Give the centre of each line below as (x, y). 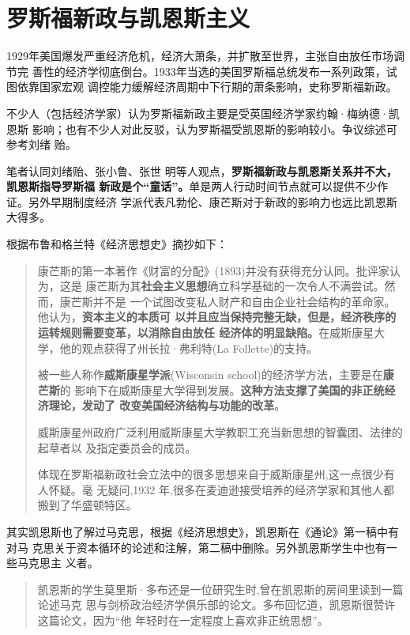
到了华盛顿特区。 (93, 505)
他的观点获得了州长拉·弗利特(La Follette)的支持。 (189, 348)
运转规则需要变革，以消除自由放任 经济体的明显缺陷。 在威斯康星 (206, 333)
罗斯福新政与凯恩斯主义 (128, 18)
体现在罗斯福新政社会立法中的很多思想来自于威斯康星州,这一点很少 (211, 474)
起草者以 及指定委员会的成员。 (117, 447)
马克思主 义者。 (58, 563)
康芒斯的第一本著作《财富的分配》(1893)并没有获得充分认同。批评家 (213, 270)
